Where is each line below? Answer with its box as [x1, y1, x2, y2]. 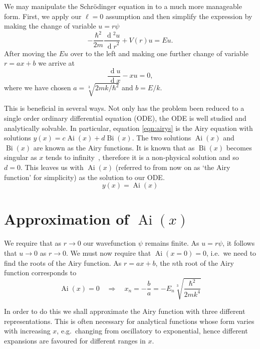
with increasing [4, 325, 51, 336]
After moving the [4, 48, 57, 58]
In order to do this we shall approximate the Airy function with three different [4, 306, 245, 316]
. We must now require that [66, 247, 151, 258]
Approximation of [4, 209, 129, 229]
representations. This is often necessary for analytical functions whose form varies [4, 315, 254, 326]
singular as [4, 152, 37, 162]
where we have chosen [4, 82, 71, 93]
